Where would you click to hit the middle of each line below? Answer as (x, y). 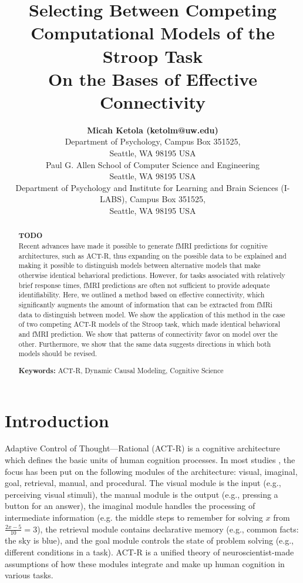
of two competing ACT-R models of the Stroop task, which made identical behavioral (149, 324)
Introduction (57, 420)
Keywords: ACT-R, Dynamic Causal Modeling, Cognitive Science (121, 370)
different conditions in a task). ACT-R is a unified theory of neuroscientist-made (149, 552)
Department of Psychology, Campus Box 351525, (153, 141)
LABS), (114, 199)
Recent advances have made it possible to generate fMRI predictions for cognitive (143, 246)
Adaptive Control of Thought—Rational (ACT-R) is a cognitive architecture (142, 448)
